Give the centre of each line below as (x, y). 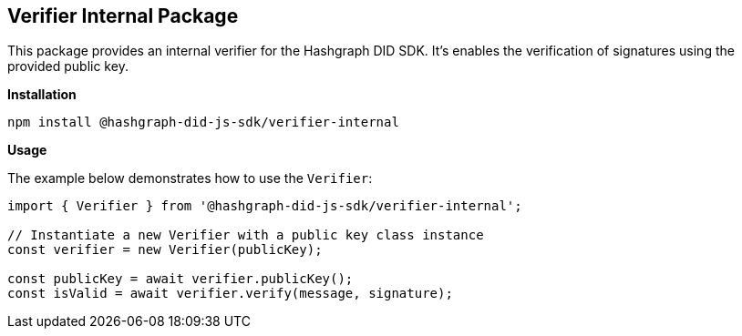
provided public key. (68, 66)
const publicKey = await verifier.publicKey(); (180, 279)
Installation (42, 95)
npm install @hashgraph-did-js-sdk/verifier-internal (203, 122)
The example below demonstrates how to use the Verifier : (190, 178)
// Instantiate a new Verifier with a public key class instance (246, 235)
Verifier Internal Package (123, 16)
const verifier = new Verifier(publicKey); (165, 250)
